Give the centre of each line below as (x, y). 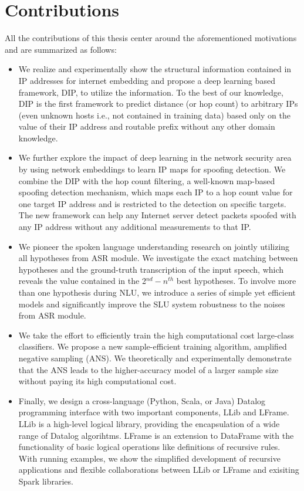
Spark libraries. (46, 481)
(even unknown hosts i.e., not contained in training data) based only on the (154, 115)
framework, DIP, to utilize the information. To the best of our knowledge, (151, 92)
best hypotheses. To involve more (236, 281)
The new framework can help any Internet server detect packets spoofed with (157, 215)
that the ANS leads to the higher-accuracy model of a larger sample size (148, 369)
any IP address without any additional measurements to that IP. (135, 227)
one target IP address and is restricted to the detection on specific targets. (152, 203)
